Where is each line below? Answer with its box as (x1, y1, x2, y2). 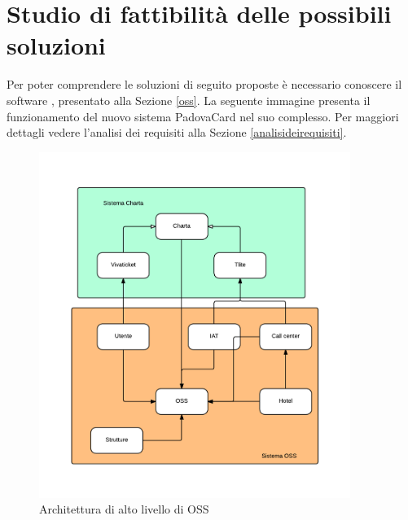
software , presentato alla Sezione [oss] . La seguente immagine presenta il (7, 91, 371, 108)
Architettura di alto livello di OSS (39, 500, 209, 518)
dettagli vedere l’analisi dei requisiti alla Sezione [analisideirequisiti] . (7, 124, 347, 141)
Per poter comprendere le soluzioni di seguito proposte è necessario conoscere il (7, 76, 402, 93)
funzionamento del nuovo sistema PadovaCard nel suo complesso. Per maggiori (7, 107, 399, 125)
